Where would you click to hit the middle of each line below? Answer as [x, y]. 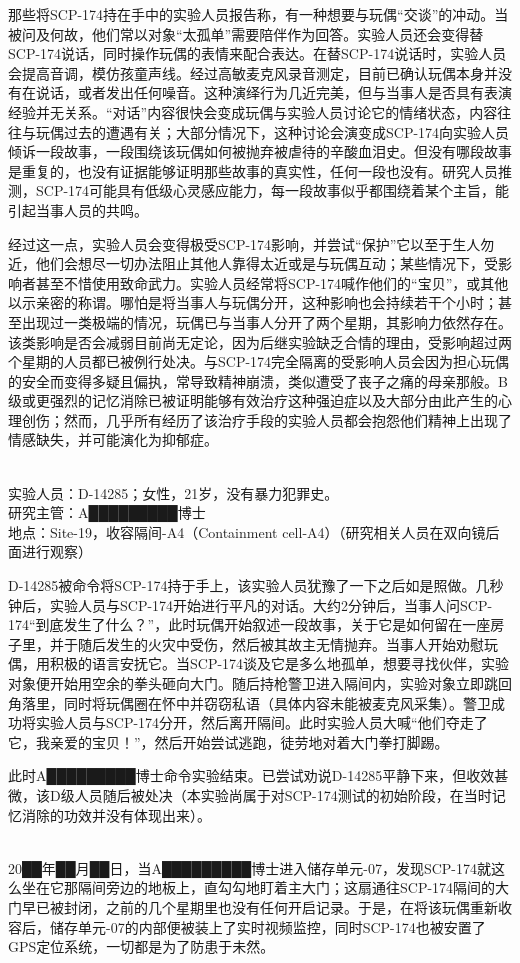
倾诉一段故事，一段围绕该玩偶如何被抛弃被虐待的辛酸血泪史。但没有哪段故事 [260, 151]
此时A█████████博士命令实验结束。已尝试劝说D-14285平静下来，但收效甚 [258, 775]
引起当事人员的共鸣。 [78, 209]
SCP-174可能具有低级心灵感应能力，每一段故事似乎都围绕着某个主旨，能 [272, 190]
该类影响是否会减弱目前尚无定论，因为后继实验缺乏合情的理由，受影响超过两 [260, 341]
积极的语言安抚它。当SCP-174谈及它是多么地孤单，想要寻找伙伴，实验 [279, 663]
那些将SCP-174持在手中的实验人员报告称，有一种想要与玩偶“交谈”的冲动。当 [258, 14]
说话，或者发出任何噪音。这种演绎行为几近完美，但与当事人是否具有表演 [273, 92]
